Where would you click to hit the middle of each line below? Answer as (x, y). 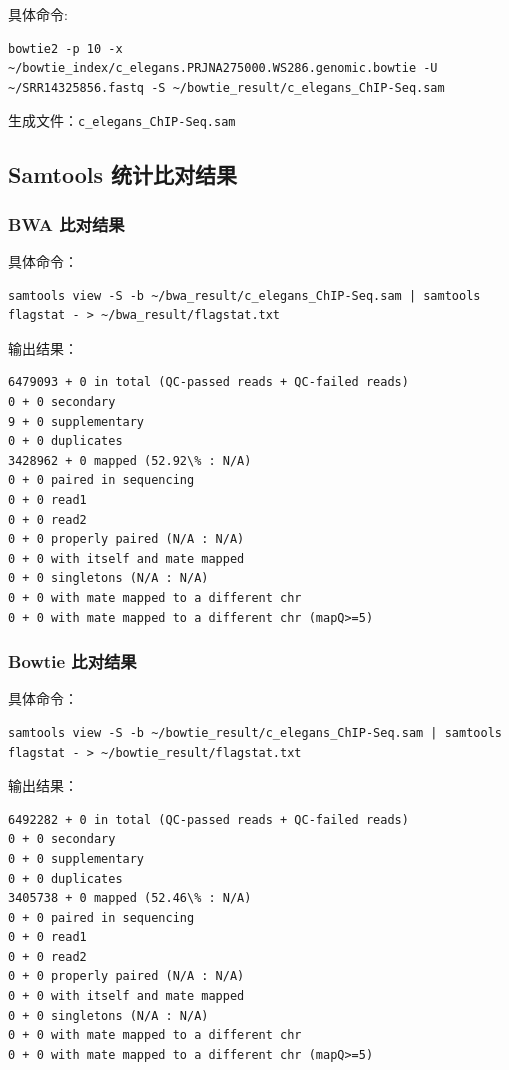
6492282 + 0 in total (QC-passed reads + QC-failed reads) (208, 819)
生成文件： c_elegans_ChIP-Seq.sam (122, 120)
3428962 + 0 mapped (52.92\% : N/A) (130, 460)
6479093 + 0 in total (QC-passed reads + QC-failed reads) (208, 382)
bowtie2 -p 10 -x (65, 48)
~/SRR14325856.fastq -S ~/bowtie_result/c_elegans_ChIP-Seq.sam (226, 87)
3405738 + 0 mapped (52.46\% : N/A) (130, 898)
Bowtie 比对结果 (72, 661)
